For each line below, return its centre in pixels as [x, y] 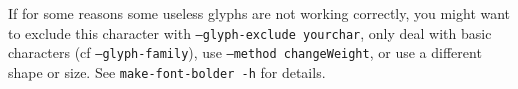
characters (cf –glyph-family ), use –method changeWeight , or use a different [245, 52]
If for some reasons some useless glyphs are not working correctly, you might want [259, 13]
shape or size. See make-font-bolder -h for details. [167, 71]
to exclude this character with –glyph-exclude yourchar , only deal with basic [250, 32]
